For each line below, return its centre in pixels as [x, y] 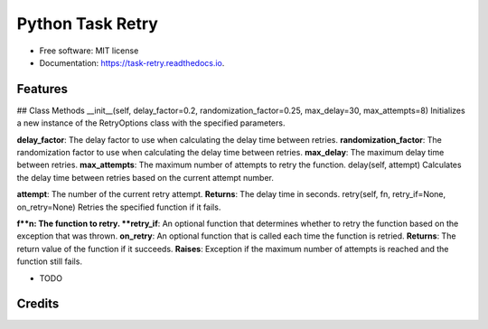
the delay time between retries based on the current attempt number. [145, 177]
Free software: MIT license [89, 51]
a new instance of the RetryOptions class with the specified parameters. [151, 123]
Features [42, 89]
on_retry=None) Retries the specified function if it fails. [119, 207]
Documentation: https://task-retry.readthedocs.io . [132, 62]
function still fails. [50, 261]
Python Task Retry [87, 23]
